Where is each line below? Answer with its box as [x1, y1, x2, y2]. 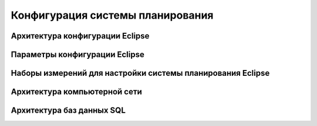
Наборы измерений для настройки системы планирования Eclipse [11, 68, 270, 78]
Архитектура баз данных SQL [11, 106, 126, 116]
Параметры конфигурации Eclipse [11, 50, 145, 60]
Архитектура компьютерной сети [11, 87, 142, 97]
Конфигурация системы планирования [11, 9, 214, 22]
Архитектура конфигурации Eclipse [11, 31, 150, 41]
